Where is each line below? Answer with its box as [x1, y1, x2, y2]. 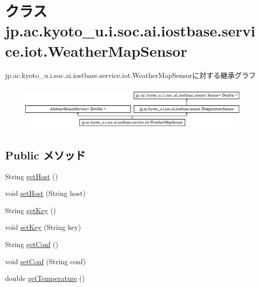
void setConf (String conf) [5, 256, 86, 266]
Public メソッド [5, 147, 86, 162]
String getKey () [5, 204, 56, 215]
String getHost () [5, 171, 58, 181]
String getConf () [5, 239, 59, 250]
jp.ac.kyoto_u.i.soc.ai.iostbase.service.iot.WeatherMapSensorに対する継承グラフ [5, 69, 256, 80]
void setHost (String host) [5, 188, 86, 198]
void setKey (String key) [5, 222, 81, 232]
